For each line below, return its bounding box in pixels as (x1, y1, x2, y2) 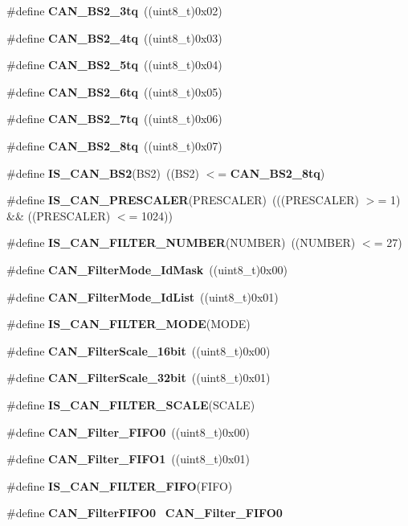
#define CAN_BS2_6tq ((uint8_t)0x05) (6, 83, 222, 100)
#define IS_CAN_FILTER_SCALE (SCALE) (6, 396, 255, 413)
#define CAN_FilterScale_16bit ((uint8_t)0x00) (6, 342, 271, 359)
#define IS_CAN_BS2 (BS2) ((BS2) (6, 164, 199, 181)
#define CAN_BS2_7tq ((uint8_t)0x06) (6, 110, 222, 127)
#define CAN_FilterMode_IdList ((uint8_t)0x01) (6, 288, 279, 305)
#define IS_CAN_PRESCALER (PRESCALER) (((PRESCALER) (6, 191, 360, 208)
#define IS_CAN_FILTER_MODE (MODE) (6, 315, 251, 332)
